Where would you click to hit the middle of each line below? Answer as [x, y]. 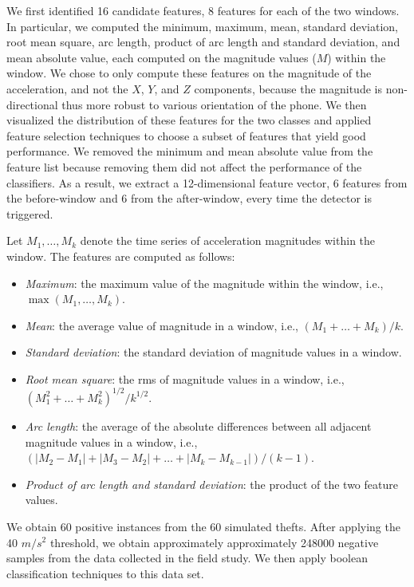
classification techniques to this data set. [105, 573]
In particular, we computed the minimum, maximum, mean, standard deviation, [202, 26]
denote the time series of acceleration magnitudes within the [228, 240]
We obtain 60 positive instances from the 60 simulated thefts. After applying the [203, 526]
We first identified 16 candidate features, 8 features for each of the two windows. [203, 10]
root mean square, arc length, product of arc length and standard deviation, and [203, 42]
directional [32, 104]
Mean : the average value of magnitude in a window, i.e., [162, 325]
